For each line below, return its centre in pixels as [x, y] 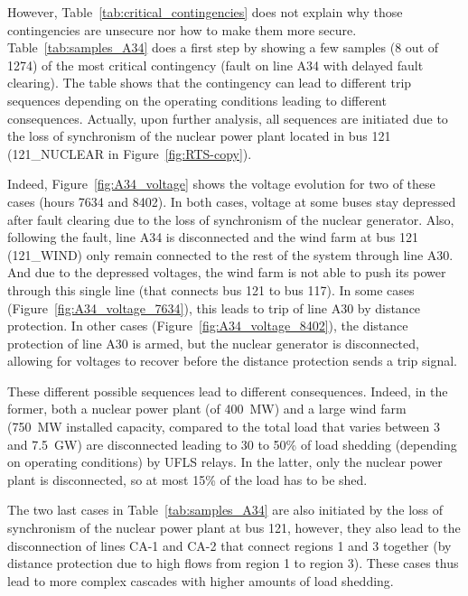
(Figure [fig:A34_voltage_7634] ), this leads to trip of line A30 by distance [214, 307]
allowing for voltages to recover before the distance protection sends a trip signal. [232, 361]
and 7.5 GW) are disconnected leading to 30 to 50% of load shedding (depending [232, 444]
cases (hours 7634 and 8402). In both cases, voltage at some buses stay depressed [232, 201]
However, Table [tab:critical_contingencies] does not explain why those [205, 12]
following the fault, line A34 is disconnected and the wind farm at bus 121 [213, 237]
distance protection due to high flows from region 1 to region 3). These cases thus [233, 563]
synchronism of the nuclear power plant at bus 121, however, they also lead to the [234, 528]
